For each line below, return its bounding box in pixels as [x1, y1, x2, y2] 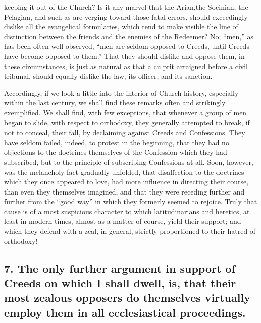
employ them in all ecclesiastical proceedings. [4, 304, 246, 320]
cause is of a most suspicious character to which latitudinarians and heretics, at [4, 206, 250, 216]
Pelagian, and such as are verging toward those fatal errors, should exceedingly [4, 11, 248, 22]
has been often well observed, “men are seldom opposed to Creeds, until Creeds [4, 41, 249, 51]
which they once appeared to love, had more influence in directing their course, [4, 176, 249, 187]
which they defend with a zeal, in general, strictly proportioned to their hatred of [4, 226, 256, 236]
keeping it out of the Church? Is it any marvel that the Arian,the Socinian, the [4, 2, 248, 12]
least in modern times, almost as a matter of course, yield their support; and [4, 216, 241, 226]
